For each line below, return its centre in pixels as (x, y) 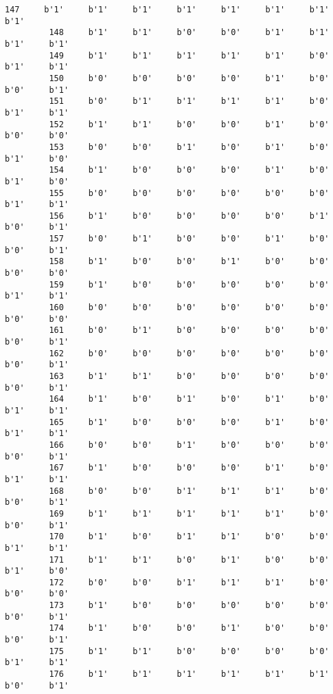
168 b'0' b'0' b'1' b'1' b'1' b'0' (189, 491)
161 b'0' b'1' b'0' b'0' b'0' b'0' (189, 330)
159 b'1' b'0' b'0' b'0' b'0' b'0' (189, 284)
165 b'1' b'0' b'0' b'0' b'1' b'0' (189, 422)
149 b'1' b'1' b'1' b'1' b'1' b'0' (189, 55)
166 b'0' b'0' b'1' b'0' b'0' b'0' (189, 445)
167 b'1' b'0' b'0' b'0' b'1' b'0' (189, 468)
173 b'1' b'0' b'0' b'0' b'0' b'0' (189, 606)
